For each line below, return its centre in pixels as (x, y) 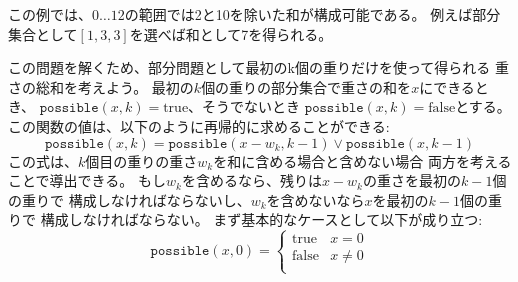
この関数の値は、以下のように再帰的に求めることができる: (199, 125)
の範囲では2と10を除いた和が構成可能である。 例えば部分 (312, 14)
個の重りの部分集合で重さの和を (306, 86)
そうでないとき (251, 106)
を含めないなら (315, 199)
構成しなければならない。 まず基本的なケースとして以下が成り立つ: (261, 219)
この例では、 (50, 14)
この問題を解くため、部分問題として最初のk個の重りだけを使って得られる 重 (258, 67)
